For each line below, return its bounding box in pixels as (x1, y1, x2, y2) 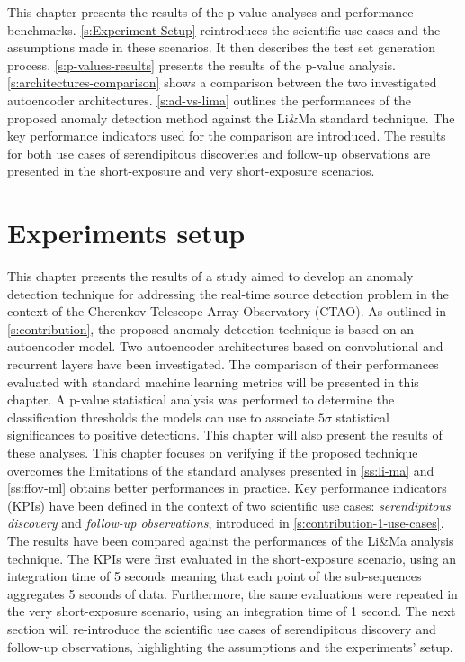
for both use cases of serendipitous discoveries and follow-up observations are (7, 143, 431, 162)
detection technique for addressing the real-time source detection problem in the (7, 284, 449, 303)
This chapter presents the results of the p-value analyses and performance (7, 3, 414, 21)
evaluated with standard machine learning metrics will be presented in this (7, 372, 419, 391)
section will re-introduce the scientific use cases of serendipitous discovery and (7, 619, 436, 638)
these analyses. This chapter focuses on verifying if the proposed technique (7, 443, 418, 461)
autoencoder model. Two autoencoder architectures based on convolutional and (7, 337, 443, 356)
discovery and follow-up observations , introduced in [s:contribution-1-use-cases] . (7, 513, 444, 532)
